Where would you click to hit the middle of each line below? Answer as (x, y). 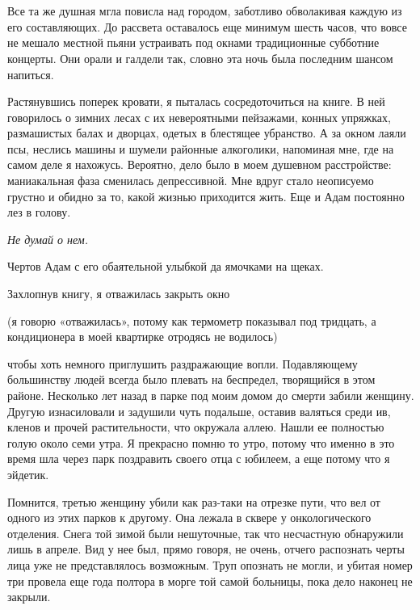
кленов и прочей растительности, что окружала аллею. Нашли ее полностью (196, 427)
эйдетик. (28, 474)
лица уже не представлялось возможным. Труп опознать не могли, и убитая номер (210, 564)
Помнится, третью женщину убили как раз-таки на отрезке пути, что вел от (194, 501)
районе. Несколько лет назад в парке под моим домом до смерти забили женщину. (211, 395)
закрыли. (29, 597)
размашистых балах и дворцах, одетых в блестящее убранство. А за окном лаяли (207, 133)
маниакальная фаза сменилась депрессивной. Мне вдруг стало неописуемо (191, 181)
